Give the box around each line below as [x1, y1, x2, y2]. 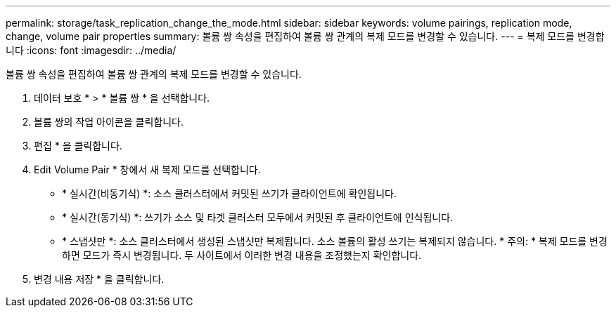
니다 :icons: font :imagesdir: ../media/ [6, 44, 177, 56]
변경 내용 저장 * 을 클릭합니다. [34, 273, 165, 285]
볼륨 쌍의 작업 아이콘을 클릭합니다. [34, 116, 184, 128]
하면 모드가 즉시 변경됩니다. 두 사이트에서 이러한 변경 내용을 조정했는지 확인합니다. [62, 249, 422, 261]
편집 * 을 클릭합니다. [34, 140, 122, 152]
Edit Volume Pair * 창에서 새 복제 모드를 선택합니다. [34, 164, 261, 175]
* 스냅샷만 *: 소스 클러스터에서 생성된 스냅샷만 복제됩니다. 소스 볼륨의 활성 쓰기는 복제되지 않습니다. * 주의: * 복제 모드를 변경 [62, 235, 608, 247]
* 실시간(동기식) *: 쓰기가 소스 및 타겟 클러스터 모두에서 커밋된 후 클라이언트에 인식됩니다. [62, 211, 454, 223]
